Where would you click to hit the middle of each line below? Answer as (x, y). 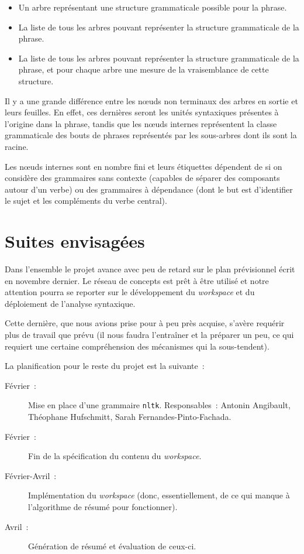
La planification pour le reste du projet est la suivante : (105, 366)
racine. (17, 146)
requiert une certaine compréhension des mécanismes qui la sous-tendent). (137, 346)
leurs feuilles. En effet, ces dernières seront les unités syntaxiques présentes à (142, 112)
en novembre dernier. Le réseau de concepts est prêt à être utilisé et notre (137, 280)
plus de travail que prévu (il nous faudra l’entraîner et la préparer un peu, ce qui (149, 334)
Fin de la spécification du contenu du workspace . (115, 456)
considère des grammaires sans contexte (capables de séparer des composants (142, 178)
